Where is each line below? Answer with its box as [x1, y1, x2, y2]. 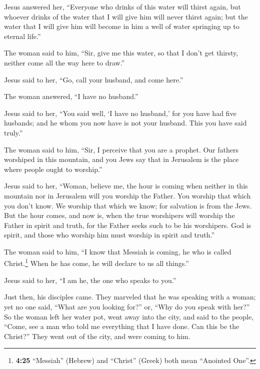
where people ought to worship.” [4, 163, 102, 174]
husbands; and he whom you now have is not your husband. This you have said [4, 117, 247, 128]
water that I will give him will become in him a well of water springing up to [4, 21, 239, 31]
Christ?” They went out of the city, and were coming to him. [4, 330, 190, 341]
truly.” [4, 127, 23, 137]
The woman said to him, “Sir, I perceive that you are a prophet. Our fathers [4, 144, 238, 154]
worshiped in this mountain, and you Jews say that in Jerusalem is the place [4, 154, 239, 164]
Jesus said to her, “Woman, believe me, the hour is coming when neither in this [4, 180, 248, 191]
